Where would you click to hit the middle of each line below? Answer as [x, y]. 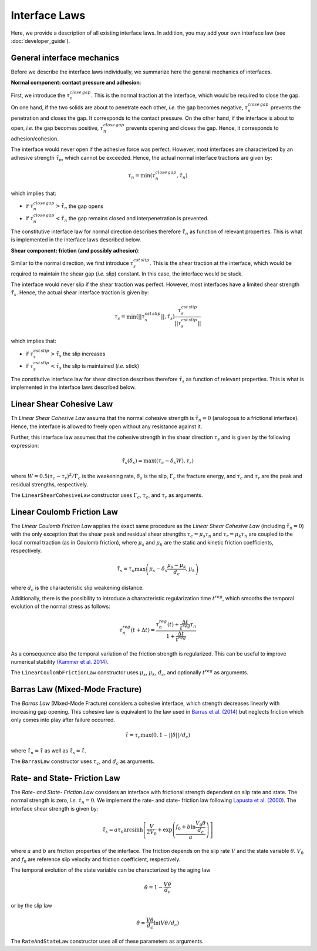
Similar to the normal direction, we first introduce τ [72, 263]
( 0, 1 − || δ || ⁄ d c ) [171, 736]
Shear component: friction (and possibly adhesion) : [75, 250]
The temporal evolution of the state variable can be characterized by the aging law [111, 870]
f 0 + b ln [186, 828]
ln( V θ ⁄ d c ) [166, 924]
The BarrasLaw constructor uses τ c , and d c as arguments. [83, 762]
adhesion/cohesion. [35, 139]
